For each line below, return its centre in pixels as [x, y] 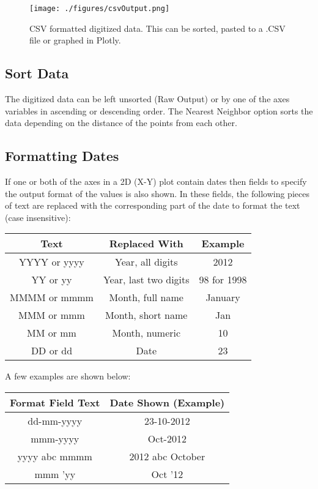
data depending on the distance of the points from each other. [121, 123]
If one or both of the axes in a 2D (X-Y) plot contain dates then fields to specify [156, 181]
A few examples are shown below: [68, 376]
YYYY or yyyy [52, 262]
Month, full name [146, 297]
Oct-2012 [167, 439]
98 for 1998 [223, 280]
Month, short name [146, 315]
